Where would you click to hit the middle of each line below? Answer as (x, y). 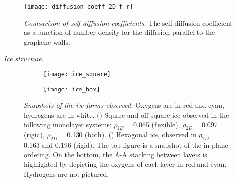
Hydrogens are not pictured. (66, 173)
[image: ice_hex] (72, 89)
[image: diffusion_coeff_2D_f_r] (79, 7)
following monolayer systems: (68, 124)
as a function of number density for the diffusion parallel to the (119, 32)
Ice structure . (24, 58)
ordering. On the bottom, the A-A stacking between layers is (116, 154)
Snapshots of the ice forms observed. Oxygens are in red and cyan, (124, 105)
